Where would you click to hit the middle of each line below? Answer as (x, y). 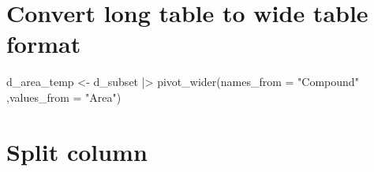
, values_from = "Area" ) (64, 97)
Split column (77, 151)
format (44, 44)
